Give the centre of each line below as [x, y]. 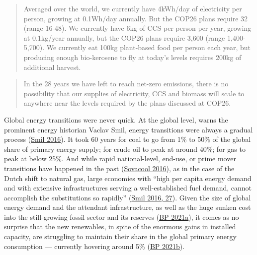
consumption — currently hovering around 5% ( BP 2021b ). [94, 246]
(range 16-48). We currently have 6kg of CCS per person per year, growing [137, 28]
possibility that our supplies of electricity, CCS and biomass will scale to [134, 93]
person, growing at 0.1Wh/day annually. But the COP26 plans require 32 [136, 18]
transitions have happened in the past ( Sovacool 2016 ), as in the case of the [119, 168]
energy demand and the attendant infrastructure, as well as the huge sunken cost [128, 207]
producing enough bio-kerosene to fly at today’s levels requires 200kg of [132, 57]
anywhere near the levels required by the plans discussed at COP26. [127, 103]
